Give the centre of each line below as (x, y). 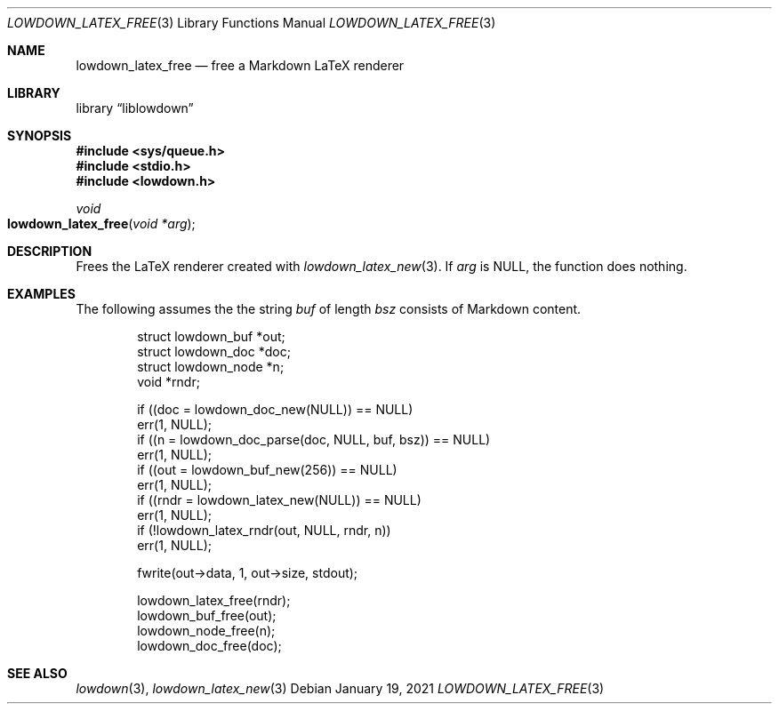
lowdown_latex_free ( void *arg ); (101, 224)
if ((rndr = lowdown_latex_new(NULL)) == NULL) (279, 500)
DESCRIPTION (50, 251)
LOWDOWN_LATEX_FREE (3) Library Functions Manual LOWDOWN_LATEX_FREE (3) (252, 23)
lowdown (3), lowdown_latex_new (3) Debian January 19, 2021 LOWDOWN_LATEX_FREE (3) (340, 688)
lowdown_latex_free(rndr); (214, 600)
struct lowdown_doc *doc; (214, 352)
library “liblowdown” (135, 108)
